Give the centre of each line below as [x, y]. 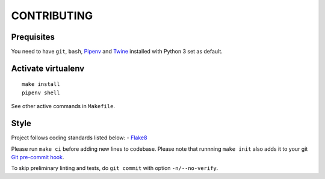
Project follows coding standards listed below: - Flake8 [79, 138]
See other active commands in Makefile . [63, 106]
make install [41, 84]
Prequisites [33, 37]
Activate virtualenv [48, 68]
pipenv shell [41, 93]
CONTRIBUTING [52, 16]
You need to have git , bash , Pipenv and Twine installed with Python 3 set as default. [117, 52]
